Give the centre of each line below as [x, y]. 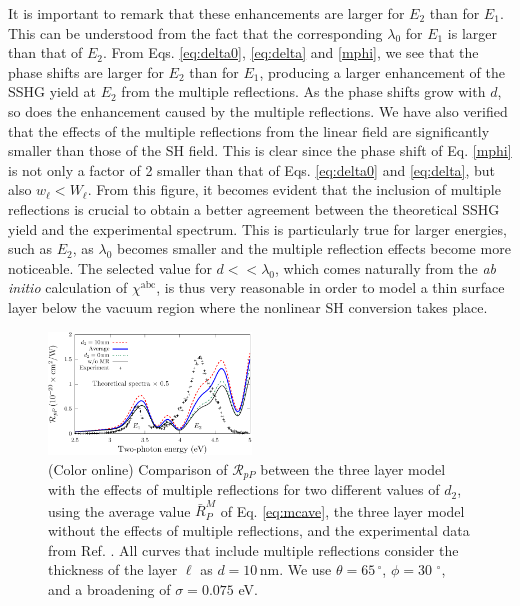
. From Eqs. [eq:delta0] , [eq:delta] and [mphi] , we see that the [291, 52]
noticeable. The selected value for [110, 267]
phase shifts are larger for [86, 71]
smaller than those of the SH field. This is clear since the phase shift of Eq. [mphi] [260, 150]
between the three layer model [353, 468]
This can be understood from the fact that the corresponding [195, 32]
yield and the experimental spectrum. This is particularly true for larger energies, [257, 228]
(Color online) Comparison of [138, 468]
